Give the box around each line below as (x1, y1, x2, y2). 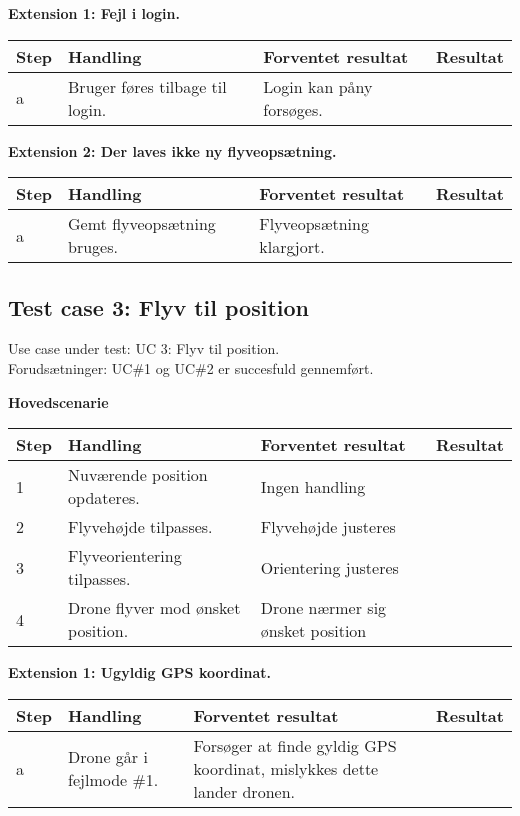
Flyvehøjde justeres (260, 515, 396, 539)
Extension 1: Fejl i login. (8, 3, 180, 23)
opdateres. (68, 486, 140, 510)
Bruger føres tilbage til (68, 74, 227, 98)
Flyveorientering (68, 544, 182, 568)
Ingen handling (260, 474, 366, 498)
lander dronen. (193, 779, 295, 803)
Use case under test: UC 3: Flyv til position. (8, 338, 280, 359)
